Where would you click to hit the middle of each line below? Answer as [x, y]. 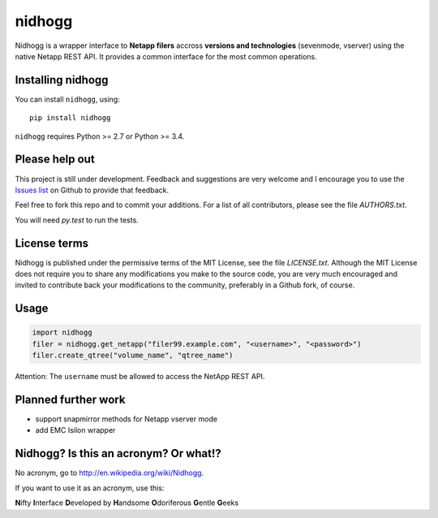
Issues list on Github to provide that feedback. [92, 190]
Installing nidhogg [62, 80]
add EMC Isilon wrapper [75, 430]
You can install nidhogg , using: [68, 99]
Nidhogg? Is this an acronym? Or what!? [118, 453]
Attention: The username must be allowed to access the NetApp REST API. [140, 377]
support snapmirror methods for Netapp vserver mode [127, 419]
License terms [52, 243]
